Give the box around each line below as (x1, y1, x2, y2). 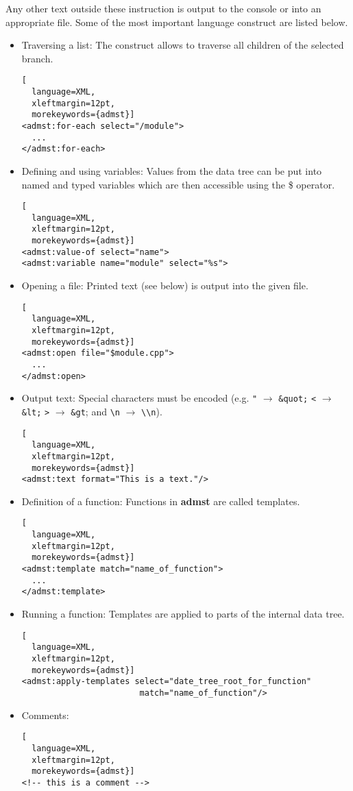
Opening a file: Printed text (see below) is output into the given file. (21, 278, 308, 293)
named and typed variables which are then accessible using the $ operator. (21, 177, 335, 191)
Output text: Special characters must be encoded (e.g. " (21, 391, 258, 405)
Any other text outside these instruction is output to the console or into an (5, 1, 321, 15)
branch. (21, 51, 53, 65)
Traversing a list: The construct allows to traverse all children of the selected (21, 38, 344, 52)
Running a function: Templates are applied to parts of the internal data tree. (21, 607, 345, 621)
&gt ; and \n (71, 404, 120, 418)
